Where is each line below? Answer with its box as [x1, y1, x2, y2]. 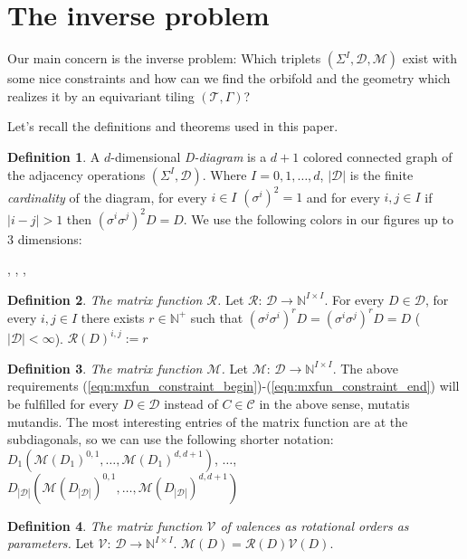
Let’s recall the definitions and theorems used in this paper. [7, 117, 338, 136]
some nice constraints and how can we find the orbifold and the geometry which [7, 69, 451, 88]
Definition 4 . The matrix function [7, 516, 203, 535]
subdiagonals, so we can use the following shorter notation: [7, 430, 334, 449]
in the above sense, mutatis [259, 394, 410, 413]
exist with [402, 49, 458, 68]
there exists [81, 308, 145, 327]
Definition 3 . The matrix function [7, 358, 203, 377]
